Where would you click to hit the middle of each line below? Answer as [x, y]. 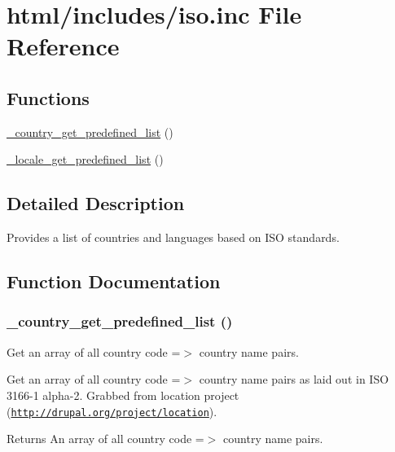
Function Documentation [114, 281]
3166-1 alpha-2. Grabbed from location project [123, 395]
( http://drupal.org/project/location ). [112, 411]
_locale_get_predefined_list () [85, 159]
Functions [48, 97]
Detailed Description [96, 203]
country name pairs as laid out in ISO [294, 379]
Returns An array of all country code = [105, 439]
